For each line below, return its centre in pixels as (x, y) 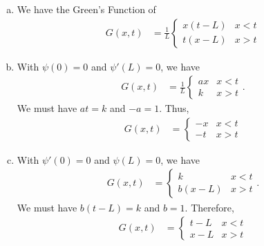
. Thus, (174, 108)
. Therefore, (209, 207)
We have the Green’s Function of (86, 9)
